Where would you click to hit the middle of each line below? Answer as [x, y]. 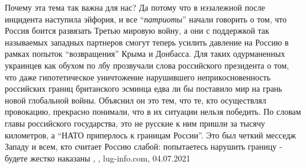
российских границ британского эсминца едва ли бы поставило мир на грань [144, 88]
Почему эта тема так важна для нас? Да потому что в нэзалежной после [135, 7]
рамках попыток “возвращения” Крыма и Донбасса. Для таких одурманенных [145, 54]
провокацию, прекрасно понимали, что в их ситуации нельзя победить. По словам [153, 112]
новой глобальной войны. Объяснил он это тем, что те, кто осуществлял [136, 100]
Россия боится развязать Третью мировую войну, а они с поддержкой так [137, 30]
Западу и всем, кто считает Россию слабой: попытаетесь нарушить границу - [144, 146]
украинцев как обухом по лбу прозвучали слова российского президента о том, [147, 65]
